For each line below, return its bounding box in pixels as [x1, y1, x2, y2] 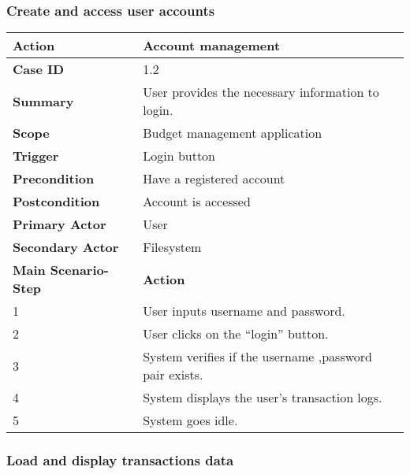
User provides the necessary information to [143, 83, 379, 102]
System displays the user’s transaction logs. [143, 388, 382, 407]
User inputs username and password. [143, 302, 345, 320]
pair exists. [143, 365, 203, 384]
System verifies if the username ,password [143, 347, 372, 366]
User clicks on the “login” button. [143, 324, 329, 343]
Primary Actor [13, 215, 106, 234]
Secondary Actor [13, 238, 119, 257]
